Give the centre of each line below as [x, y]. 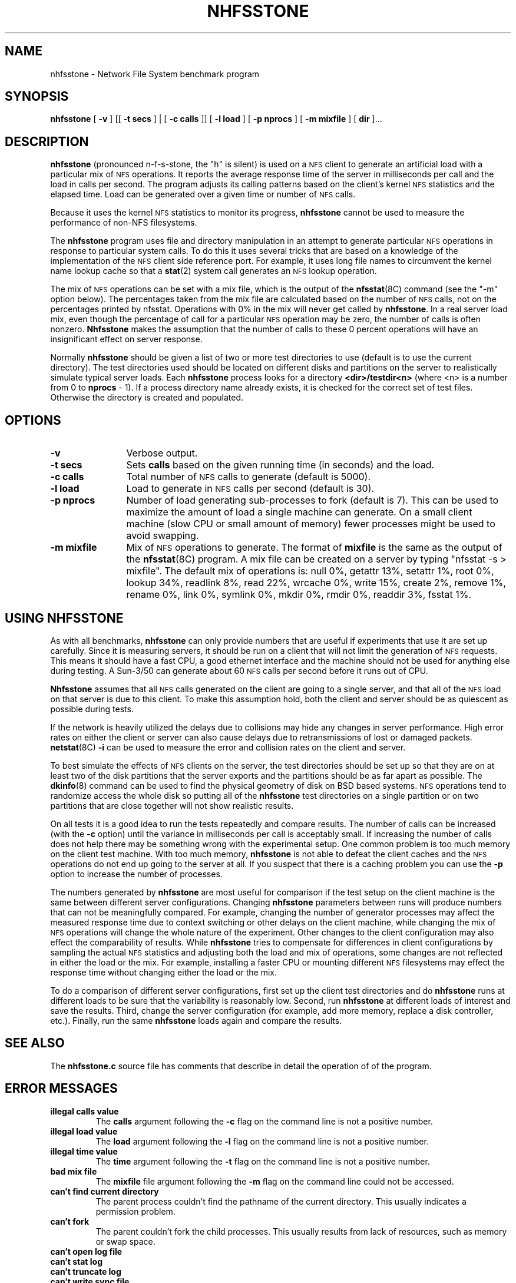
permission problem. [135, 1211]
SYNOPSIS [37, 97]
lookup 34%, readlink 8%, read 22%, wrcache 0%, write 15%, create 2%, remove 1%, [316, 583]
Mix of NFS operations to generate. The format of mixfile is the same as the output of [314, 548]
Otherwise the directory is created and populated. [147, 398]
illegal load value [84, 1131]
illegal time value [84, 1151]
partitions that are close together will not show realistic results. [172, 805]
